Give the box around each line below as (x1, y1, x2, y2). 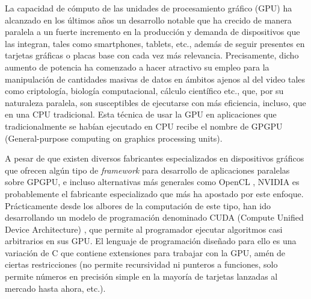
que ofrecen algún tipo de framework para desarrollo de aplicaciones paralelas (5, 163, 290, 176)
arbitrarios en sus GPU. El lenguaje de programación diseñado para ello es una (5, 234, 297, 247)
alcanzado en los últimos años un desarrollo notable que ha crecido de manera (5, 13, 292, 26)
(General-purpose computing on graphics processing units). (5, 131, 223, 144)
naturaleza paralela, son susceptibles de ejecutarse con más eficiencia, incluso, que (5, 96, 306, 109)
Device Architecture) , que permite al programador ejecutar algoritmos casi (5, 222, 283, 235)
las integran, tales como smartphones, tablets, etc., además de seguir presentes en (5, 37, 305, 49)
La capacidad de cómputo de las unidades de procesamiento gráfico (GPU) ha (5, 2, 292, 14)
